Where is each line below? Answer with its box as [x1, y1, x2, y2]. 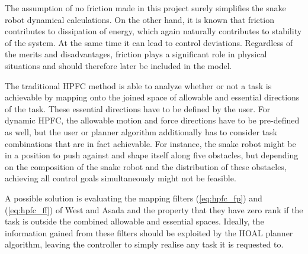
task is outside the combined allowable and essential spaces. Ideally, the [5, 215, 264, 227]
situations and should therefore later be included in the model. [5, 59, 232, 71]
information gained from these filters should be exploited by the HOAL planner [5, 226, 293, 239]
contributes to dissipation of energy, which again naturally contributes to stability [5, 25, 302, 37]
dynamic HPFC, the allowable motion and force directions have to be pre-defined [5, 114, 300, 126]
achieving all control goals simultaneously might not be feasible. [5, 172, 236, 184]
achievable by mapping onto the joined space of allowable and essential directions [5, 91, 300, 103]
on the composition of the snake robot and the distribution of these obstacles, [5, 160, 287, 172]
